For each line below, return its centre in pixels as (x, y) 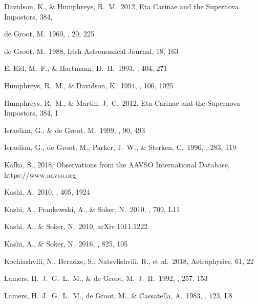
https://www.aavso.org (40, 174)
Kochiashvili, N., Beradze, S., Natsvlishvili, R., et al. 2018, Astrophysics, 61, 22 (129, 261)
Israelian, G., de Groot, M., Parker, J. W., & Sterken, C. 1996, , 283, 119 (120, 147)
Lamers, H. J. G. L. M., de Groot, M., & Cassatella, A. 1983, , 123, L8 (118, 295)
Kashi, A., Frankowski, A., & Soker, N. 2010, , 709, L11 (92, 209)
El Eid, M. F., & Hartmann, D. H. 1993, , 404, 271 (86, 68)
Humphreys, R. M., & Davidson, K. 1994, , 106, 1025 (89, 85)
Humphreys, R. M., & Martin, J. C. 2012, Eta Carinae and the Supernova (122, 102)
